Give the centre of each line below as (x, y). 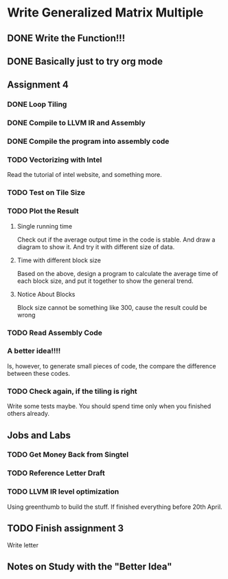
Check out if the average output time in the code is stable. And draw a (116, 240)
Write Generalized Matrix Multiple (105, 13)
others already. (28, 414)
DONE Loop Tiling (37, 105)
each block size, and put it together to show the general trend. (105, 281)
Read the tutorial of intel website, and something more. (85, 175)
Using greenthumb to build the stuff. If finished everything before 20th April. (115, 507)
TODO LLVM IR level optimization (63, 492)
